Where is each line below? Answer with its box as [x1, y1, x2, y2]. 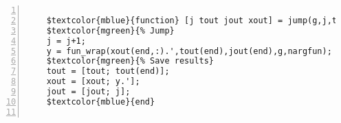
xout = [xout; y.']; [46, 77, 140, 87]
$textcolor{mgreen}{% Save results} [46, 56, 214, 66]
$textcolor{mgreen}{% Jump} [46, 25, 175, 36]
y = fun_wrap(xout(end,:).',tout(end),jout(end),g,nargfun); [46, 46, 332, 56]
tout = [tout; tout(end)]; [46, 66, 170, 77]
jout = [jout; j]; [46, 87, 131, 96]
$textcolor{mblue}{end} [46, 96, 155, 107]
